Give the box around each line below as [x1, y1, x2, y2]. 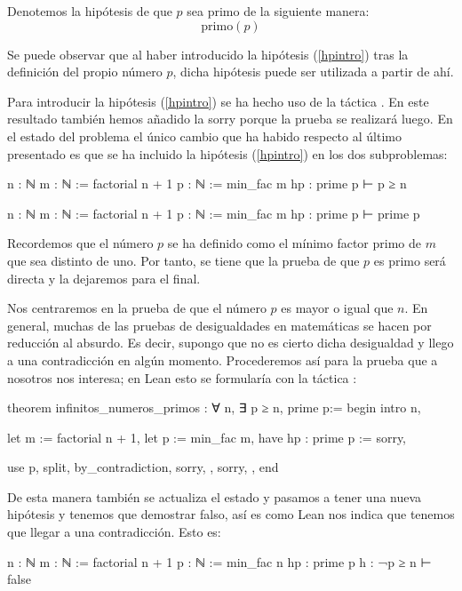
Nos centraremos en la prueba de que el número [7, 299, 267, 317]
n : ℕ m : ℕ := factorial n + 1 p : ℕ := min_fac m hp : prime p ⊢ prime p [7, 204, 420, 222]
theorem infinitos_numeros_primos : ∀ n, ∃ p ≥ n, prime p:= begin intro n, [7, 398, 421, 417]
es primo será [373, 251, 446, 269]
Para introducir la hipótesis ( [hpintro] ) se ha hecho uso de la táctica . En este [7, 92, 429, 110]
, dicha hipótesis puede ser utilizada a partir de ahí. [172, 62, 454, 81]
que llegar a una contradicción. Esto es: [7, 523, 221, 541]
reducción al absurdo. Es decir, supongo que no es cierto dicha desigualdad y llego [7, 333, 454, 352]
